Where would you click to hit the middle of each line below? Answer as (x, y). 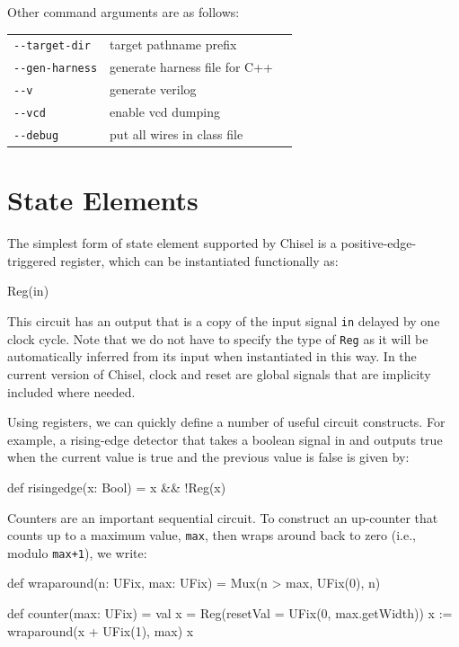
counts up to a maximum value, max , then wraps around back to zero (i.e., (212, 535)
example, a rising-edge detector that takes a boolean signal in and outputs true (225, 439)
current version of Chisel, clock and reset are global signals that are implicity (219, 373)
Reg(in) (28, 291)
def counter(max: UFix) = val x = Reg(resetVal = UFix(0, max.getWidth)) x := (230, 613)
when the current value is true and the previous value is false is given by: (208, 457)
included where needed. (71, 391)
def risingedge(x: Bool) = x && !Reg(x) (117, 487)
